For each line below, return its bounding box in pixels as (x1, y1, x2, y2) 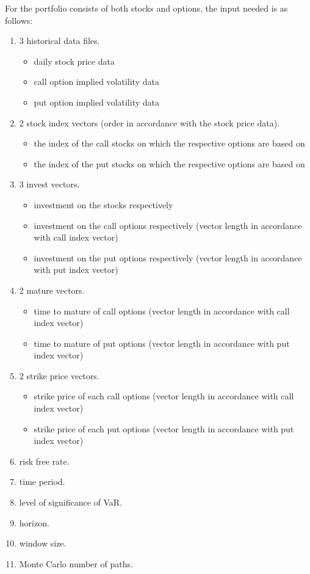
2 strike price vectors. (19, 369, 99, 382)
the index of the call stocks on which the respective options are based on (34, 137, 305, 150)
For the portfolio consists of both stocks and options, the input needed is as (5, 2, 288, 14)
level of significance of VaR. (19, 496, 123, 509)
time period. (19, 475, 65, 488)
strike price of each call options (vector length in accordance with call (34, 390, 294, 402)
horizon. (19, 516, 49, 529)
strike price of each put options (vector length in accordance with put (34, 422, 294, 435)
